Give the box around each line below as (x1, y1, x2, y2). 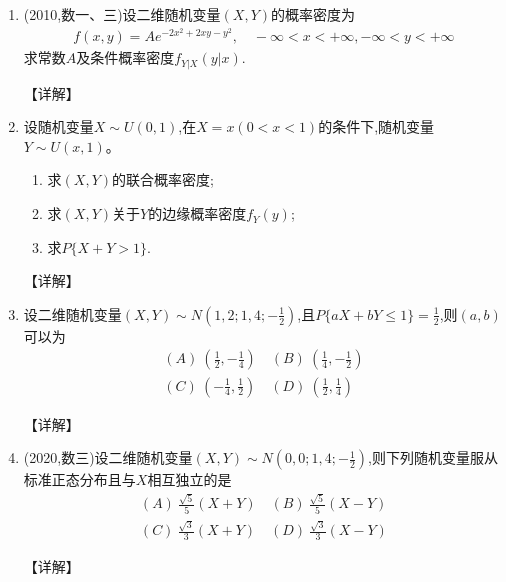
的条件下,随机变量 (318, 116, 435, 137)
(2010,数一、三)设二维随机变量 (23, 4, 221, 24)
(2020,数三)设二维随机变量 (23, 447, 193, 468)
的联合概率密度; (112, 169, 214, 190)
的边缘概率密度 (148, 203, 247, 224)
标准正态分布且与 (23, 469, 136, 490)
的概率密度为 (271, 4, 356, 24)
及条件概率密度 (76, 47, 175, 68)
